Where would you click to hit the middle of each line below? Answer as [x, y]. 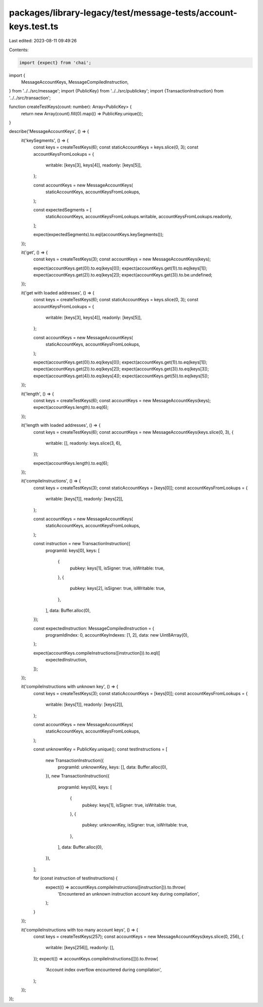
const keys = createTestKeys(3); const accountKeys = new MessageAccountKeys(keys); [122, 259]
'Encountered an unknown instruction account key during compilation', [129, 894]
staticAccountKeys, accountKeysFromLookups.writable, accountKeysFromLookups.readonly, [139, 217]
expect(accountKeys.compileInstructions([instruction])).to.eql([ [97, 653]
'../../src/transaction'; [30, 98]
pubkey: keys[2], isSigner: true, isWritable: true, [118, 588]
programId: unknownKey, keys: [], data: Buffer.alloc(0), [113, 767]
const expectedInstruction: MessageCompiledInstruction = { [94, 628]
